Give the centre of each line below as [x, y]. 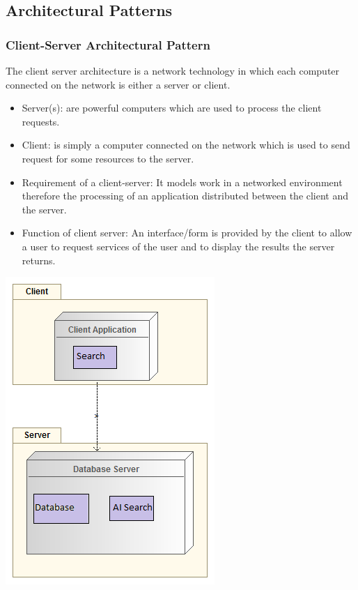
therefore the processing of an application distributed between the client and [185, 196]
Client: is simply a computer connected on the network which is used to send [186, 145]
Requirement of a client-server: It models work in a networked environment [182, 182]
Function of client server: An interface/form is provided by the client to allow [187, 233]
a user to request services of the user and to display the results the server [178, 246]
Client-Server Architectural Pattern [108, 44]
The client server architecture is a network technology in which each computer [173, 70]
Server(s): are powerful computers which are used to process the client [172, 108]
